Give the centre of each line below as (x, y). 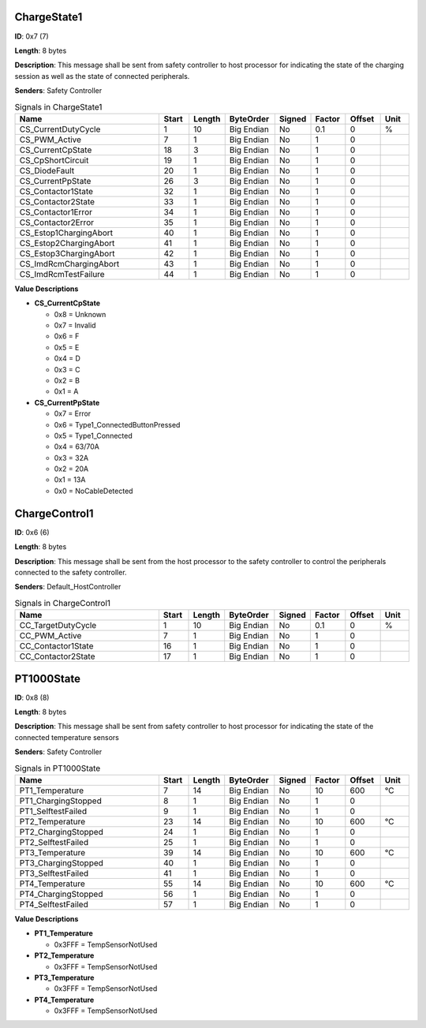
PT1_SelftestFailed (53, 811)
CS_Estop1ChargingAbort (66, 233)
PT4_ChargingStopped (61, 894)
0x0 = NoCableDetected (93, 491)
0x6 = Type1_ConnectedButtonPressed (117, 424)
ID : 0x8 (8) (32, 697)
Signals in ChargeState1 (58, 107)
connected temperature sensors (67, 737)
